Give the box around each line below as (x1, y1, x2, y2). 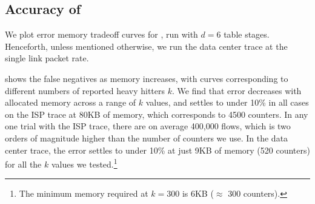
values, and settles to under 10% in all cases (145, 96, 309, 109)
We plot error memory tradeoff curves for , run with (5, 28, 198, 41)
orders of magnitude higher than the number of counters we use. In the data (5, 131, 288, 144)
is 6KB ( (182, 187, 214, 200)
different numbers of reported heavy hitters (5, 84, 165, 97)
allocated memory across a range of (5, 96, 136, 109)
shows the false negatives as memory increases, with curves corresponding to (5, 72, 288, 84)
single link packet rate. (5, 52, 89, 64)
